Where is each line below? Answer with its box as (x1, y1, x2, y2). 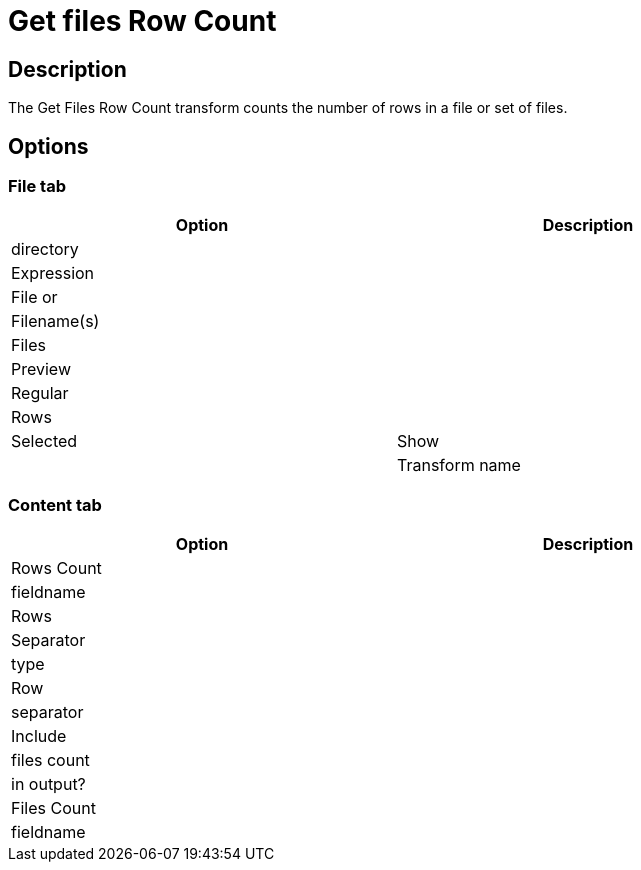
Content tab (8, 494, 102, 515)
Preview (11, 359, 71, 380)
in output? (11, 774, 86, 795)
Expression (11, 263, 95, 284)
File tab (8, 176, 66, 197)
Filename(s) (11, 311, 100, 332)
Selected (11, 431, 78, 452)
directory (11, 239, 79, 260)
